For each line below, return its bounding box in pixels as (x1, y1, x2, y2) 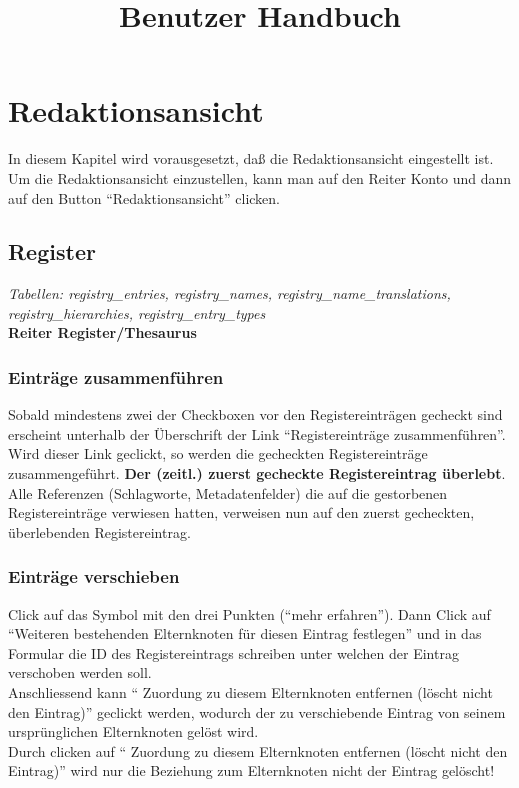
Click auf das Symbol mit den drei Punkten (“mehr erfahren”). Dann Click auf (8, 603, 491, 624)
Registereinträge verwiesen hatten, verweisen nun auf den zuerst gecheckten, (8, 502, 475, 523)
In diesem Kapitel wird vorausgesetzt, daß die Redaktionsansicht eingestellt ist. (8, 148, 494, 169)
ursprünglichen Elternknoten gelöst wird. (8, 721, 259, 742)
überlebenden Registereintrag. (8, 521, 191, 542)
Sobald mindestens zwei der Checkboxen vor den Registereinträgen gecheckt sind (8, 404, 503, 425)
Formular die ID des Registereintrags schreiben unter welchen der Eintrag (8, 642, 459, 663)
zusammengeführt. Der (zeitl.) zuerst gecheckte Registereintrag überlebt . (8, 463, 506, 484)
